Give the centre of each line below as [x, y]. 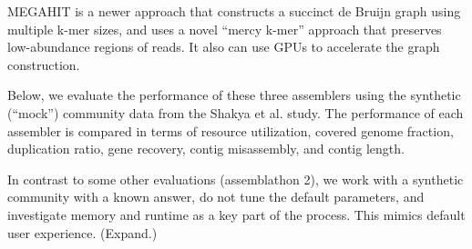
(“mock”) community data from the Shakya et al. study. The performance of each [236, 112]
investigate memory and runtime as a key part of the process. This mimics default [236, 214]
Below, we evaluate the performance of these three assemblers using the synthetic [234, 95]
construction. [44, 64]
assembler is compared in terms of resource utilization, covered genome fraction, [231, 130]
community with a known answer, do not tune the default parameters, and [216, 197]
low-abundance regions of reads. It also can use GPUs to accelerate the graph [224, 47]
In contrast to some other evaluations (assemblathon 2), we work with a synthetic [236, 179]
